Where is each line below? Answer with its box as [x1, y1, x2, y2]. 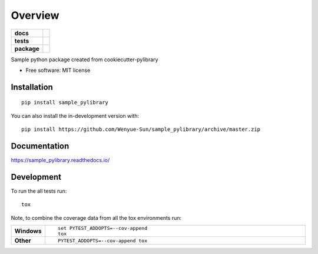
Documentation [11, 141, 69, 151]
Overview [11, 9, 59, 22]
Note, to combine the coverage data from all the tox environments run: [11, 214, 182, 221]
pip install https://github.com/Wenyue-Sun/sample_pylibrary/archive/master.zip [21, 126, 261, 133]
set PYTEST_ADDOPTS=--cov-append [58, 225, 147, 232]
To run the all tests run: [11, 187, 67, 194]
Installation [11, 82, 53, 92]
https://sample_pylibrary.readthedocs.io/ [11, 157, 110, 164]
